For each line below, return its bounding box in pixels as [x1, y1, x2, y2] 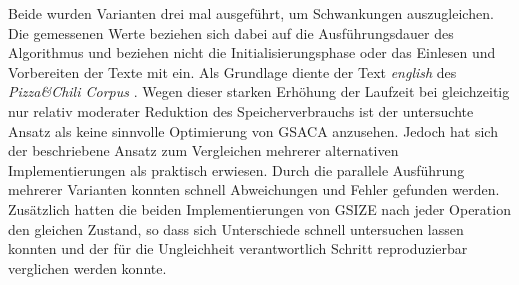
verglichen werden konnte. [8, 257, 167, 278]
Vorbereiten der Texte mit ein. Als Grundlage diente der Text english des [8, 61, 457, 82]
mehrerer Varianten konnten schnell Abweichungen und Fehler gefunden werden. [8, 179, 500, 200]
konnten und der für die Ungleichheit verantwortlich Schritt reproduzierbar [8, 238, 468, 259]
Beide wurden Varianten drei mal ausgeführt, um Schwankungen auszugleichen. [8, 3, 494, 23]
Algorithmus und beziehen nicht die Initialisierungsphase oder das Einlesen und [8, 42, 496, 63]
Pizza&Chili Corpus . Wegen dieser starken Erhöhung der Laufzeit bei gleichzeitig [8, 81, 510, 102]
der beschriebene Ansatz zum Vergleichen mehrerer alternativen [8, 140, 399, 161]
